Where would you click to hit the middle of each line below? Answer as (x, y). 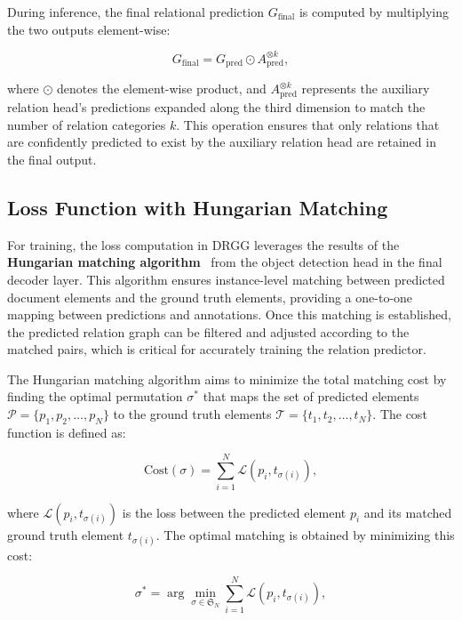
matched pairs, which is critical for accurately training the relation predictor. (217, 349)
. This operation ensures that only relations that (308, 124)
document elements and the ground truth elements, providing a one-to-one (210, 297)
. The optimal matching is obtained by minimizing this (305, 534)
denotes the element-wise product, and (162, 89)
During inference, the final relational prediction (135, 12)
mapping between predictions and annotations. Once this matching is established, (229, 314)
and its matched (408, 512)
